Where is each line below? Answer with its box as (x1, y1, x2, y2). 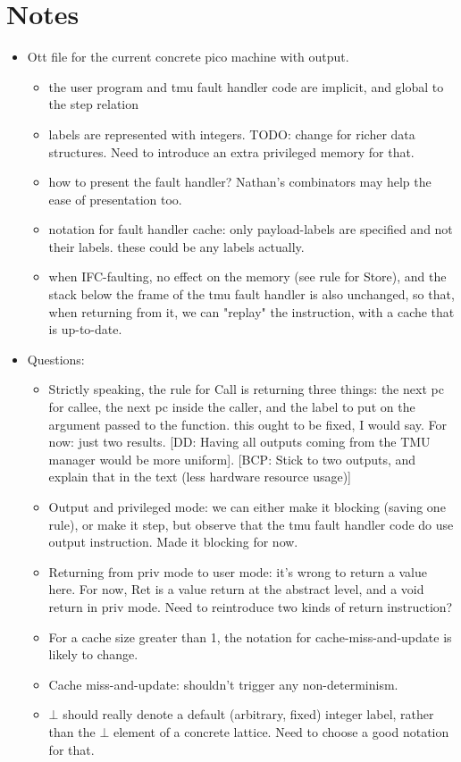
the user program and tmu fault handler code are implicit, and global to (48, 77, 444, 96)
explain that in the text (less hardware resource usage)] (48, 467, 351, 486)
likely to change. (48, 645, 138, 664)
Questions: (27, 349, 85, 368)
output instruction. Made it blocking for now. (48, 532, 298, 551)
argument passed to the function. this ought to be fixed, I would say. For (48, 414, 448, 433)
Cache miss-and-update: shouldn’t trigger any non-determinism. (48, 674, 398, 693)
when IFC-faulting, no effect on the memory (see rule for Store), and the (48, 267, 447, 286)
